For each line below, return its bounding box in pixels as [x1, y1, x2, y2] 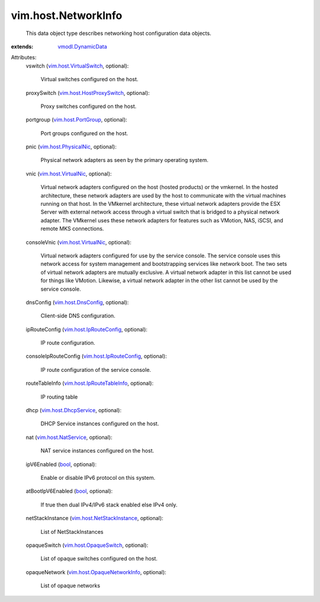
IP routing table [40, 393, 78, 400]
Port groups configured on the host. [40, 129, 129, 136]
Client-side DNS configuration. [40, 312, 116, 320]
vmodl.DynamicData [57, 43, 107, 50]
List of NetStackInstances [40, 528, 104, 535]
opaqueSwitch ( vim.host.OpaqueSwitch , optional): [25, 542, 149, 549]
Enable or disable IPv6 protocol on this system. [40, 474, 155, 481]
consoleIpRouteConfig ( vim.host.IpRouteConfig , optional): [25, 353, 167, 360]
